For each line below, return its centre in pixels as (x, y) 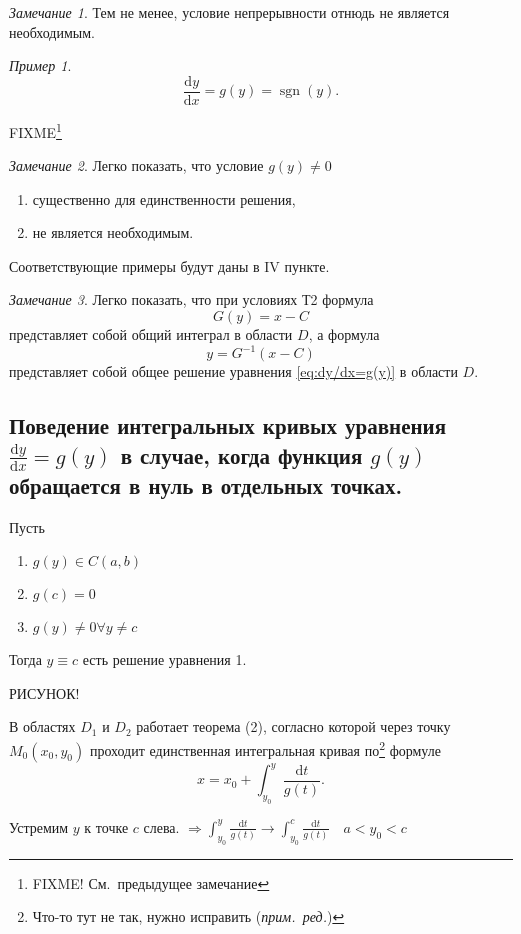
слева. (161, 826)
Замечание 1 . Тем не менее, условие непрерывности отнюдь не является (229, 12)
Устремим (39, 826)
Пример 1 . (40, 65)
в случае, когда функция (241, 454)
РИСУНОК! (44, 692)
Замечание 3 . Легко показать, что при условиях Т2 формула (191, 299)
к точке (106, 826)
